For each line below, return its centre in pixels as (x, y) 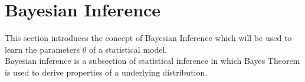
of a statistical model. (128, 49)
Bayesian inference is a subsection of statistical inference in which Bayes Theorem (152, 61)
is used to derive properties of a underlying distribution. (106, 72)
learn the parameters (42, 49)
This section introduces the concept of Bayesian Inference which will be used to (148, 38)
